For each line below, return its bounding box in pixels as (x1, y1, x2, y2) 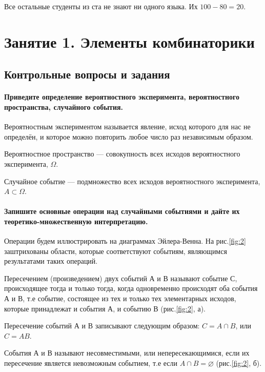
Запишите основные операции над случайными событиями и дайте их (4, 206, 240, 217)
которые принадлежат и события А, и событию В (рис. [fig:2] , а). (4, 303, 206, 314)
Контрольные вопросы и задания (4, 66, 170, 82)
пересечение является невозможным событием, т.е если (4, 358, 178, 368)
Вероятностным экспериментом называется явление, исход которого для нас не (4, 121, 251, 132)
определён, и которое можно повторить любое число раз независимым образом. (4, 131, 253, 142)
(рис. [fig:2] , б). (216, 358, 262, 368)
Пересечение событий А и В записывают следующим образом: (4, 320, 200, 331)
